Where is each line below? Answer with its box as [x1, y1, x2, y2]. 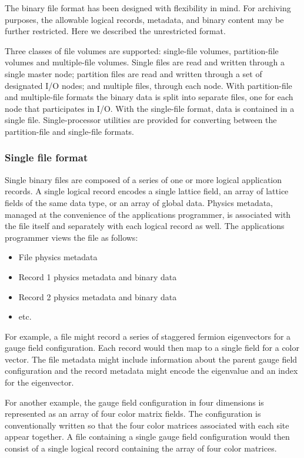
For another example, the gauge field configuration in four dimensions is [5, 396, 264, 408]
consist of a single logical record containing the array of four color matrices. [5, 442, 277, 454]
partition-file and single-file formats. [5, 125, 134, 137]
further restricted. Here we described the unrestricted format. [5, 25, 226, 37]
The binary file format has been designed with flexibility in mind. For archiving [5, 2, 291, 14]
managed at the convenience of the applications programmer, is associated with [5, 208, 291, 220]
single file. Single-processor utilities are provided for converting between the [5, 114, 277, 126]
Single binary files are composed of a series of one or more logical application [5, 173, 282, 185]
